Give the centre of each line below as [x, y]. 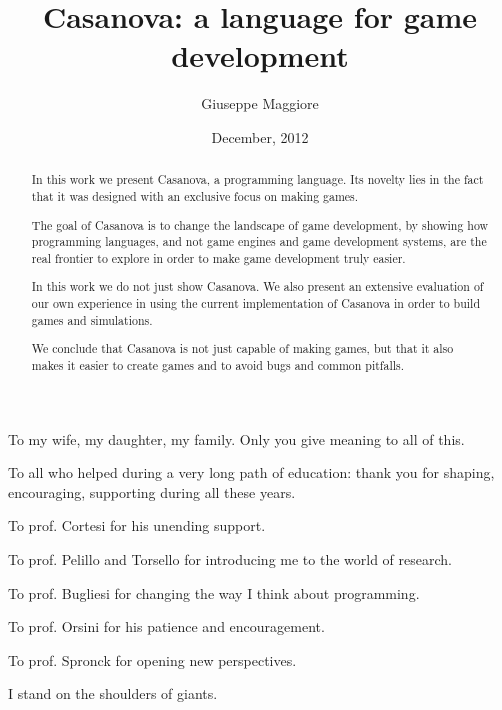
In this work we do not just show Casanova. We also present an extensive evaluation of [257, 286]
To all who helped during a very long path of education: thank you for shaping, [251, 472]
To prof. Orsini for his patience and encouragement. [166, 626]
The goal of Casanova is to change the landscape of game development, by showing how [260, 224]
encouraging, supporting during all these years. [152, 491]
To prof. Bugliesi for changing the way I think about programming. [214, 592]
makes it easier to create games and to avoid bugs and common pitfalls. [218, 364]
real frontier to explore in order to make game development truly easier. [218, 257]
